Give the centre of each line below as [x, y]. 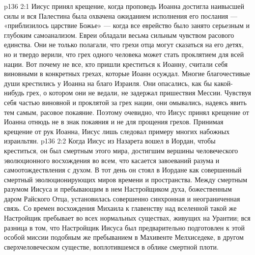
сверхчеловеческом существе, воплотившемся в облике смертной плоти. [111, 246]
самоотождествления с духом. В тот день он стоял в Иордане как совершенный [123, 170]
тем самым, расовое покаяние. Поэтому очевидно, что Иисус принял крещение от [127, 112]
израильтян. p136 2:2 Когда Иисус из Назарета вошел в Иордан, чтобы [110, 141]
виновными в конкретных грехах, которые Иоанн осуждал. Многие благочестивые [127, 73]
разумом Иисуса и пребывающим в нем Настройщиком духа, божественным [118, 189]
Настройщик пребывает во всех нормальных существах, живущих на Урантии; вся [127, 218]
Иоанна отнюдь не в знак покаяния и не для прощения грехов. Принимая [114, 122]
